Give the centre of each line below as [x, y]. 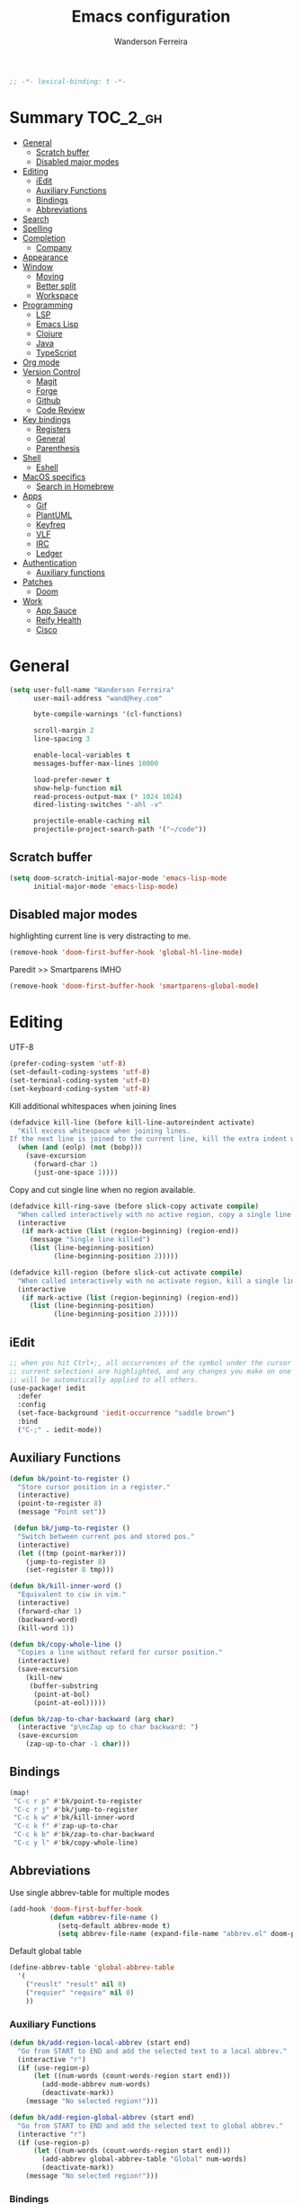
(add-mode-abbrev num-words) [96, 2084]
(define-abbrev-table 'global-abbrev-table [92, 1968]
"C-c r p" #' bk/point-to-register [78, 1801]
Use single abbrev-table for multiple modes [89, 1892]
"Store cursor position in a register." [94, 1487]
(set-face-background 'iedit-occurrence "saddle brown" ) [126, 1413]
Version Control [51, 371]
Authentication [49, 563]
